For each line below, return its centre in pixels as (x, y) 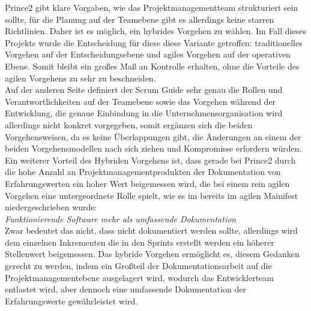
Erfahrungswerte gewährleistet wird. (71, 301)
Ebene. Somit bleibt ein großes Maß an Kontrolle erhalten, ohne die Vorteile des (152, 66)
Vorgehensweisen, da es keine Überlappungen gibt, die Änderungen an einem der (153, 136)
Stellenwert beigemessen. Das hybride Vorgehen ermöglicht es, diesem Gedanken (152, 254)
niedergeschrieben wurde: (51, 207)
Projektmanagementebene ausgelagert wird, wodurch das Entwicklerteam (139, 277)
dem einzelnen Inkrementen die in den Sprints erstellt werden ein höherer (140, 242)
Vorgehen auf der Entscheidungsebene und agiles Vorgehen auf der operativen (148, 54)
